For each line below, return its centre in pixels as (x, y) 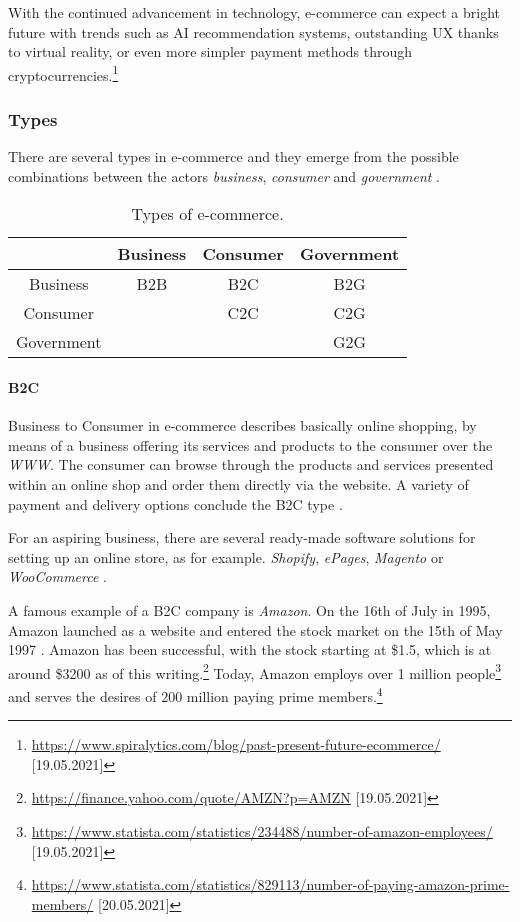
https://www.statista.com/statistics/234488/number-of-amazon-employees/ (262, 831)
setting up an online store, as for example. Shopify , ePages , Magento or (226, 556)
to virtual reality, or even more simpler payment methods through (210, 51)
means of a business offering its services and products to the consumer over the (250, 444)
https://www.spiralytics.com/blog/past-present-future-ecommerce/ (236, 744)
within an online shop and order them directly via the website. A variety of (238, 484)
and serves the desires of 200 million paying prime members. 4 (195, 694)
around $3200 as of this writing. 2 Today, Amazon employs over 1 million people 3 (255, 671)
